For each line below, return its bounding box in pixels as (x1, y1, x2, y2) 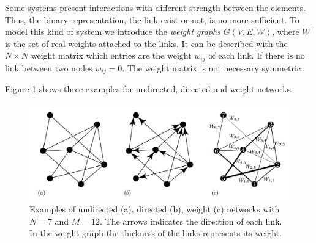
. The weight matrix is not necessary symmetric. (122, 61, 303, 74)
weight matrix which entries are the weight (31, 49, 192, 62)
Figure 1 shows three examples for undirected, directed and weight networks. (5, 82, 293, 95)
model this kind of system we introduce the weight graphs (5, 25, 220, 38)
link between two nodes (5, 61, 92, 74)
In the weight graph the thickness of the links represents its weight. (29, 227, 282, 239)
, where (272, 25, 299, 38)
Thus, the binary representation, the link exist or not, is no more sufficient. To (5, 13, 299, 26)
